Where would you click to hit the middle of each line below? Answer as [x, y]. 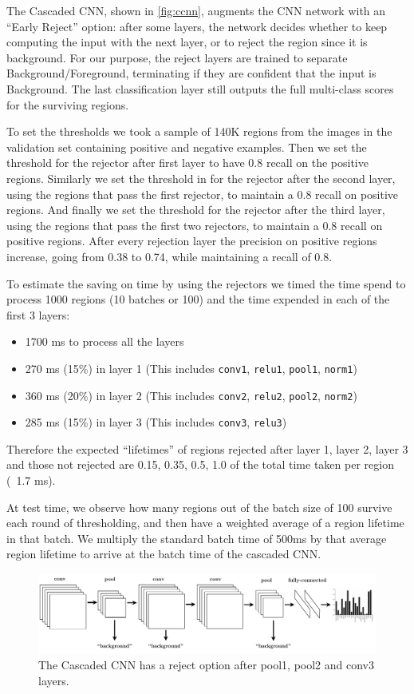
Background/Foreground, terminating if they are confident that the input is [191, 73]
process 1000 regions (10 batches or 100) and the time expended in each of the [198, 299]
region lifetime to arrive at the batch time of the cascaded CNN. [164, 554]
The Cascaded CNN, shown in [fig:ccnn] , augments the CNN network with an [196, 10]
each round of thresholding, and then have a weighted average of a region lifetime [205, 523]
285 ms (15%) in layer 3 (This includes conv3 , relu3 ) [156, 422]
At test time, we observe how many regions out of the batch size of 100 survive [199, 507]
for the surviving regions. [68, 104]
